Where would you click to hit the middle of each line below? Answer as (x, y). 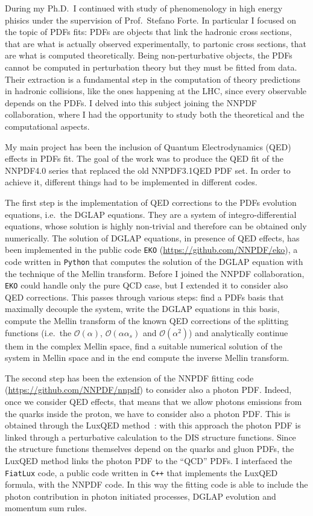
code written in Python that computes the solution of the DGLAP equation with (154, 261)
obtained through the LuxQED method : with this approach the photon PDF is (153, 425)
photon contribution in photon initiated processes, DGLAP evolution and (141, 496)
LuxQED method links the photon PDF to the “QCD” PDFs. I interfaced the (149, 460)
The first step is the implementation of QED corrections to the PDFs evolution (151, 202)
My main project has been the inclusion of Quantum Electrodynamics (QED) (148, 146)
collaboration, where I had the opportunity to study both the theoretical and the (155, 114)
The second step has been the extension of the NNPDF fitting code (129, 377)
